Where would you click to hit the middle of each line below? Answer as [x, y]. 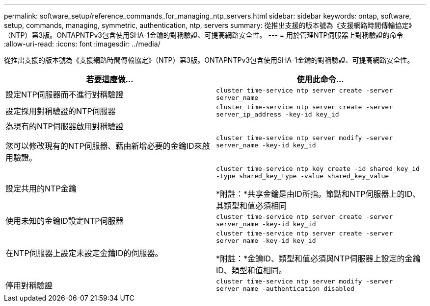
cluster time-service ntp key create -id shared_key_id [318, 169]
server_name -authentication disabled [285, 289]
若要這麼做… [110, 79]
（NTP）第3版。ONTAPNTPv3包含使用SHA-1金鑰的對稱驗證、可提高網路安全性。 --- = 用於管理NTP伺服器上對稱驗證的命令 [204, 35]
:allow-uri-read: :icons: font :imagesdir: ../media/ [82, 44]
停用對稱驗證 [29, 285]
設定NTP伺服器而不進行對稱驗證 [65, 94]
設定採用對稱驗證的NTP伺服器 [61, 111]
